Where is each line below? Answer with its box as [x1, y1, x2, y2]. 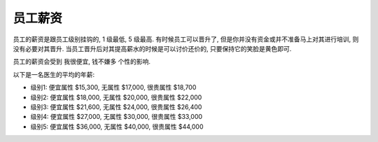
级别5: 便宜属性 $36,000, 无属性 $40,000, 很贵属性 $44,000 [30, 122, 204, 131]
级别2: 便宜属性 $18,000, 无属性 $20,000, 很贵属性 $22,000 [30, 93, 202, 101]
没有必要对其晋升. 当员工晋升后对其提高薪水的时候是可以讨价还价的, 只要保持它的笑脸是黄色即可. [13, 44, 292, 52]
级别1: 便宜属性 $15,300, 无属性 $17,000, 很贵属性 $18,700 [30, 83, 197, 92]
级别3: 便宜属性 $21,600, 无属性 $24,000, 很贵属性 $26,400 [30, 102, 202, 111]
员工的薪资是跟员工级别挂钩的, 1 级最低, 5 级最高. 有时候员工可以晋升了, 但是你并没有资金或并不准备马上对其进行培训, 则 [13, 35, 359, 43]
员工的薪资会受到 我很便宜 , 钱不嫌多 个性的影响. [13, 57, 150, 66]
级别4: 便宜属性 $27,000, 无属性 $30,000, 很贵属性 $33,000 [30, 113, 203, 121]
